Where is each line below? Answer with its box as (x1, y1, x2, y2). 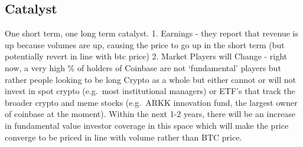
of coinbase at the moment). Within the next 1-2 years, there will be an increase (5, 108, 295, 120)
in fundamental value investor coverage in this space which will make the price (5, 119, 289, 131)
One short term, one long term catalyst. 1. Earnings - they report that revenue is (5, 27, 298, 39)
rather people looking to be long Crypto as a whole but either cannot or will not (5, 73, 297, 85)
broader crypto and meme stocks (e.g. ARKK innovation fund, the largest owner (5, 96, 298, 108)
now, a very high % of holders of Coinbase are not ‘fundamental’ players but (5, 61, 281, 73)
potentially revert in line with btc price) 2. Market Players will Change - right (5, 50, 288, 62)
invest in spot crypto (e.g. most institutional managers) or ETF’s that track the (5, 85, 295, 97)
